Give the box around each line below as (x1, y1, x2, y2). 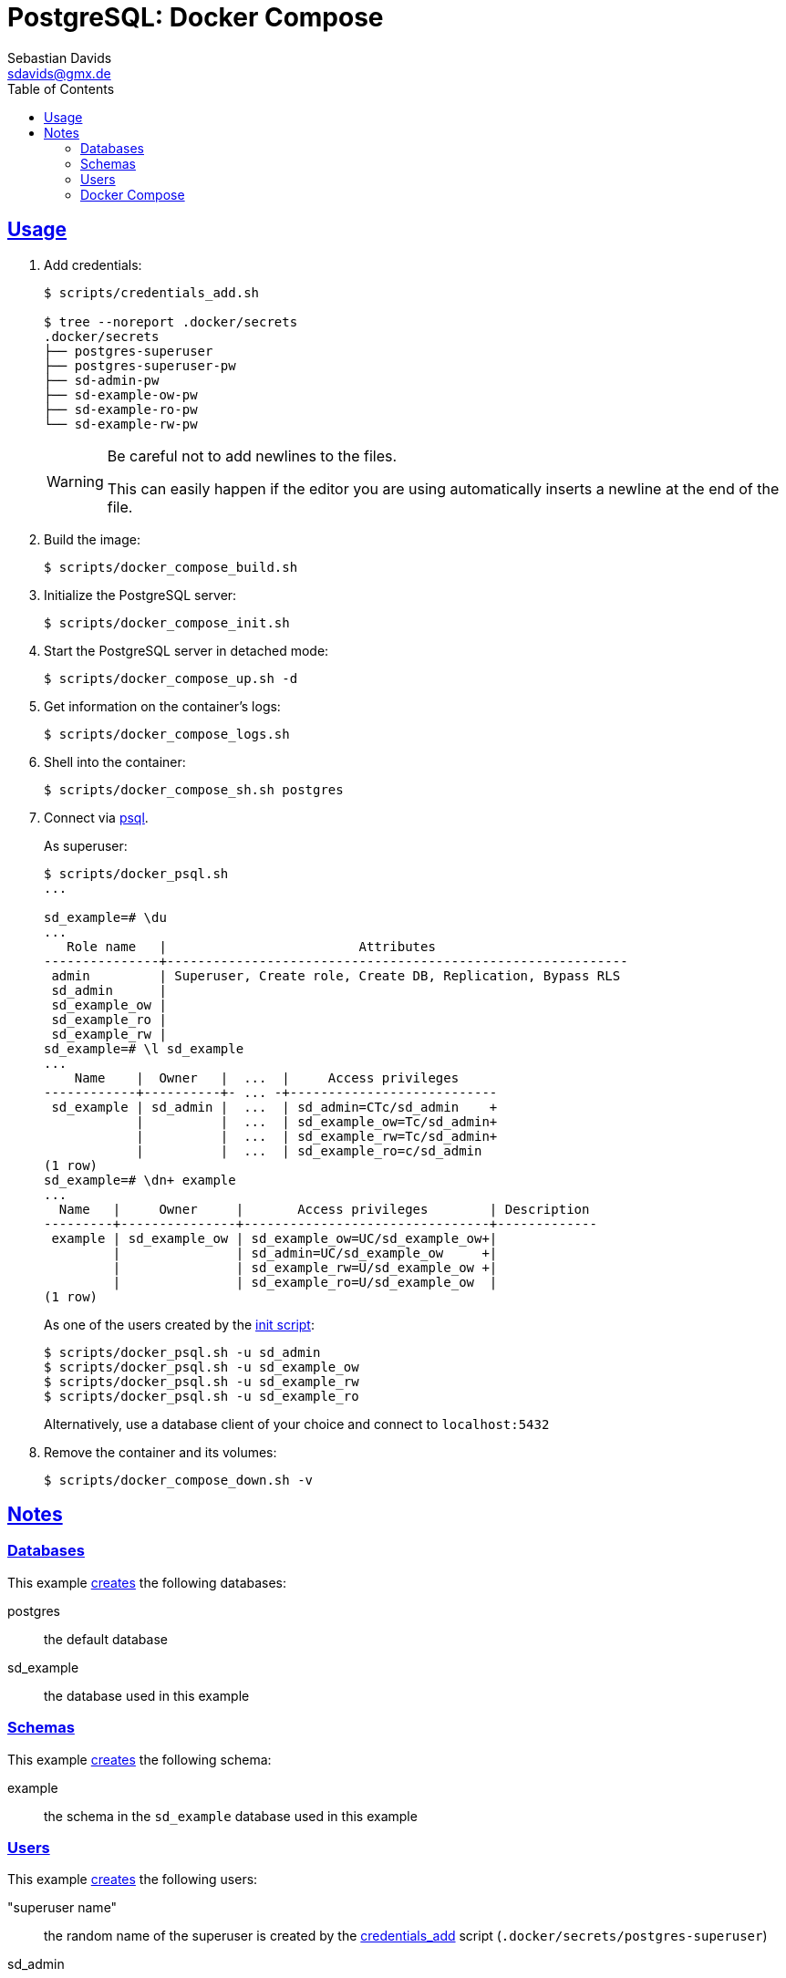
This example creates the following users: (7, 1871, 258, 1888)
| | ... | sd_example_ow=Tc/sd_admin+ (136, 1113, 498, 1129)
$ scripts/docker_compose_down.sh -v (44, 1472, 314, 1487)
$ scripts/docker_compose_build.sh (44, 559, 298, 575)
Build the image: (44, 531, 140, 547)
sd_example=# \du (44, 909, 167, 925)
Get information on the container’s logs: (44, 698, 281, 714)
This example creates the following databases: (7, 1574, 287, 1590)
